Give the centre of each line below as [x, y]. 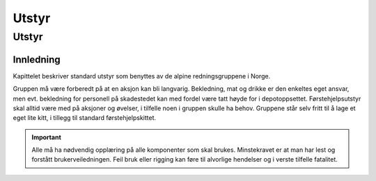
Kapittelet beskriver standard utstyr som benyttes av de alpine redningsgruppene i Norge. [142, 76]
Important [47, 137]
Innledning [37, 59]
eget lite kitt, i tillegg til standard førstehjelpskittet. [85, 118]
